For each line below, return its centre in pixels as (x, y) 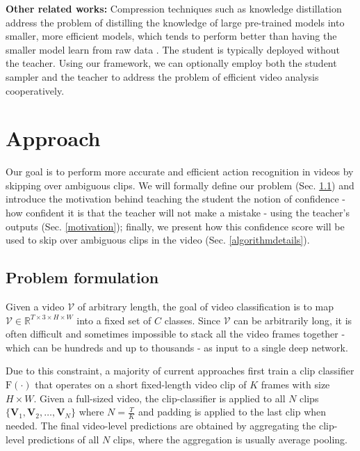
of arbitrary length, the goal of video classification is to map (206, 307)
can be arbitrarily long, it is (293, 320)
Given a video (35, 307)
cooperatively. (35, 90)
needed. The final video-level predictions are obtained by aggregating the (161, 426)
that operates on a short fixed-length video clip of (141, 385)
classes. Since (192, 320)
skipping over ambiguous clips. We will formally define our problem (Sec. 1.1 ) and (180, 185)
